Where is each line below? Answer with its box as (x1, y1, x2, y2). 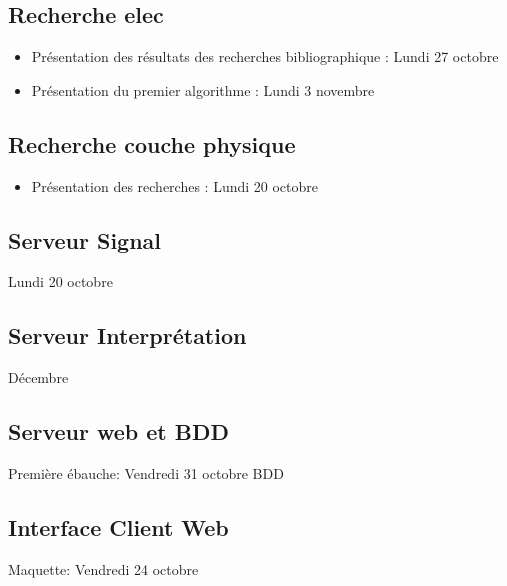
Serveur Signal (8, 224, 162, 255)
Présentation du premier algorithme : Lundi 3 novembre (31, 79, 375, 100)
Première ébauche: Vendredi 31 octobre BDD (8, 462, 284, 483)
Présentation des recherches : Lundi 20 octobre (31, 175, 318, 196)
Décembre (8, 367, 69, 388)
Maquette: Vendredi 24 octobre (8, 558, 199, 579)
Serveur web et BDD (8, 416, 230, 447)
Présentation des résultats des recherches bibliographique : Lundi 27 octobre (31, 46, 499, 67)
